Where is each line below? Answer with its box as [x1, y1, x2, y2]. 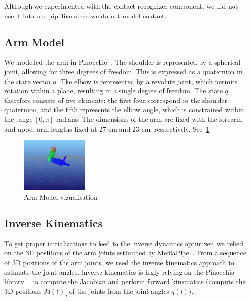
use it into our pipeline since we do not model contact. [4, 10, 167, 20]
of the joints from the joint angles [69, 285, 169, 296]
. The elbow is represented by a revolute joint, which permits [56, 76, 237, 86]
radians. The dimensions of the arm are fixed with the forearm [56, 114, 242, 124]
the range [4, 114, 33, 124]
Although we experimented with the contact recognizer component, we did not [4, 1, 238, 11]
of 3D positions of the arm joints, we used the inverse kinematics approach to [4, 257, 234, 268]
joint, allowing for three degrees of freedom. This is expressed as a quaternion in [4, 66, 243, 76]
